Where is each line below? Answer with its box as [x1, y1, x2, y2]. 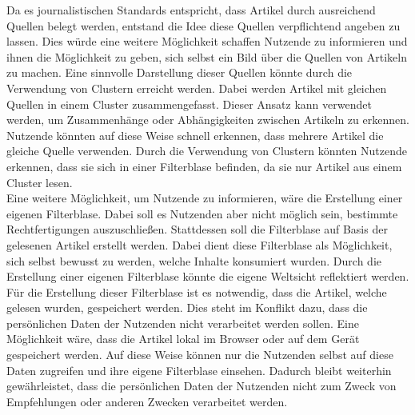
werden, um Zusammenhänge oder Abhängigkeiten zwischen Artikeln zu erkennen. [6, 111, 409, 128]
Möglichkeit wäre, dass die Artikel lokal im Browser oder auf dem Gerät [6, 330, 360, 347]
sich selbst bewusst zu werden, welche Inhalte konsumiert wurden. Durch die [6, 252, 381, 269]
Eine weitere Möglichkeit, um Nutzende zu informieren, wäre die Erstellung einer [6, 190, 403, 206]
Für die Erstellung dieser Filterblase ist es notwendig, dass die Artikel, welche [6, 283, 387, 300]
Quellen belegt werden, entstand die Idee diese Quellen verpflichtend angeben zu [6, 17, 401, 34]
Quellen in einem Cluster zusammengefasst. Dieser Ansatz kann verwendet [6, 95, 372, 112]
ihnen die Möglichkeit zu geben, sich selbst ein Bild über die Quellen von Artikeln [6, 48, 408, 65]
